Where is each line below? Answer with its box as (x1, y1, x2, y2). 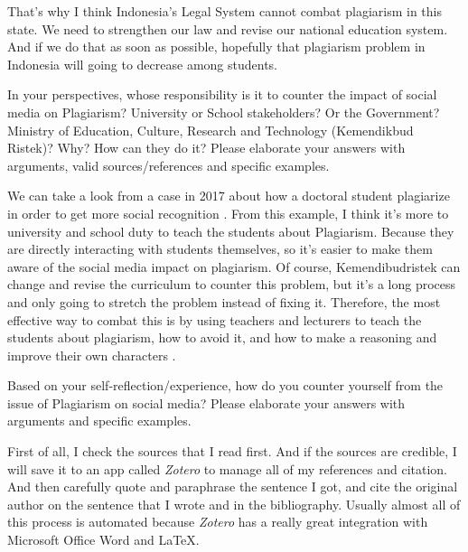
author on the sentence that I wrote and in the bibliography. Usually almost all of (7, 494, 461, 513)
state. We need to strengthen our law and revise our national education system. (7, 19, 448, 38)
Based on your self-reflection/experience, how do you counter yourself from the (7, 376, 444, 395)
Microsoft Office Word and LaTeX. (7, 530, 200, 549)
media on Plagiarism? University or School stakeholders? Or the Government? (7, 102, 440, 121)
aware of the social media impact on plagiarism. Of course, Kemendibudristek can (7, 257, 461, 276)
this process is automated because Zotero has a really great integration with (7, 512, 428, 531)
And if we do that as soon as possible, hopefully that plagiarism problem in (7, 37, 426, 56)
